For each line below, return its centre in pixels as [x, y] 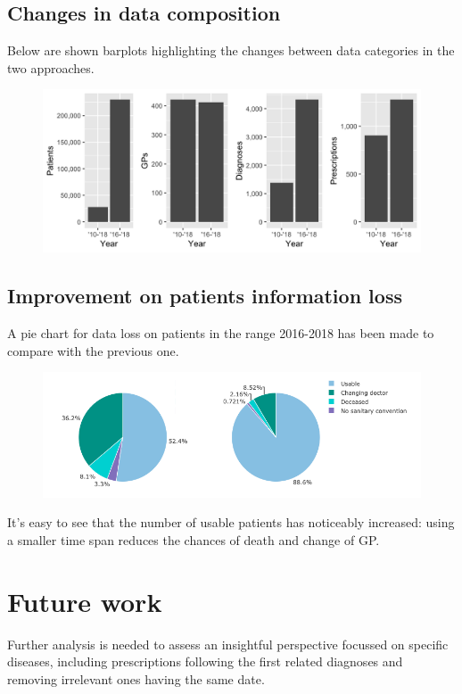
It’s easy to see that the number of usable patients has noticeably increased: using [231, 522]
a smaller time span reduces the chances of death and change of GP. [194, 539]
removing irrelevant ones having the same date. [136, 678]
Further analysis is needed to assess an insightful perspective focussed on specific [228, 644]
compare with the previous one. [93, 350]
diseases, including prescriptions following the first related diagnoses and [205, 661]
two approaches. [51, 67]
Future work [85, 601]
